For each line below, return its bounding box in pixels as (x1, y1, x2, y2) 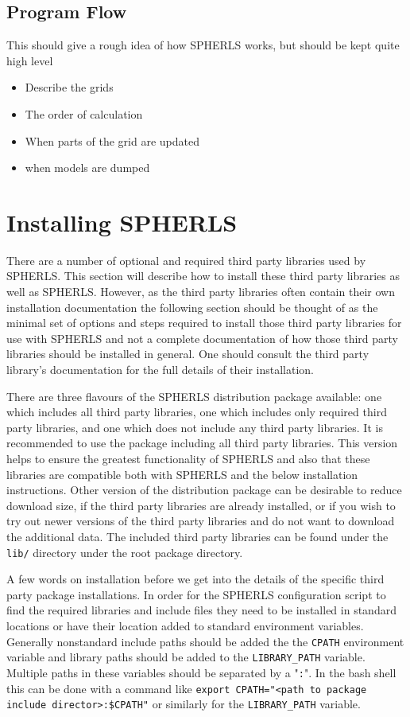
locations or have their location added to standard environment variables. (6, 618, 364, 634)
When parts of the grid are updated (25, 132, 199, 149)
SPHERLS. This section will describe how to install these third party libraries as (6, 267, 400, 284)
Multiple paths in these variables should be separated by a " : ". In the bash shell (6, 664, 396, 680)
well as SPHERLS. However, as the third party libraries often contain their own (6, 283, 395, 300)
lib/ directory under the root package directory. (6, 544, 243, 560)
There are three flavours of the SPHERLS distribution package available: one (6, 388, 382, 404)
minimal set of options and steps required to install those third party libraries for (6, 314, 402, 331)
